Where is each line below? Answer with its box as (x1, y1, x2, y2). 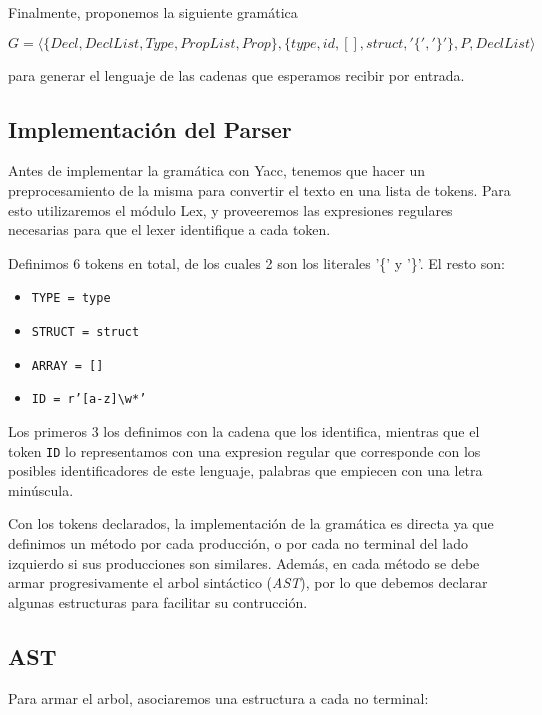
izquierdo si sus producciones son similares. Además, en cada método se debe (8, 552, 480, 573)
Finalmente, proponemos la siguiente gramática (8, 2, 298, 22)
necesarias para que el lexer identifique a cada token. (8, 219, 331, 240)
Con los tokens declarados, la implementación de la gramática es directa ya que (8, 513, 494, 534)
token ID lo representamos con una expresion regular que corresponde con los (8, 440, 481, 461)
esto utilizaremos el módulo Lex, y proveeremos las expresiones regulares (8, 199, 453, 220)
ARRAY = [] (31, 358, 104, 373)
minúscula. (8, 479, 74, 500)
